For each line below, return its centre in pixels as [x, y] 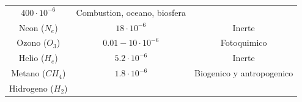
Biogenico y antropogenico [244, 73]
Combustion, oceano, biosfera [131, 12]
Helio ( [31, 58]
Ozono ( [32, 42]
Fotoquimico [244, 42]
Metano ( [28, 73]
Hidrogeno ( [31, 88]
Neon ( [31, 27]
